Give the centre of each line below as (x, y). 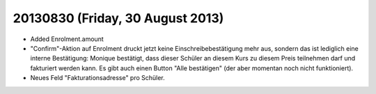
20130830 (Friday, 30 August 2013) (118, 18)
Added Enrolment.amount (67, 39)
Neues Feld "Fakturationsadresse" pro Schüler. (97, 78)
